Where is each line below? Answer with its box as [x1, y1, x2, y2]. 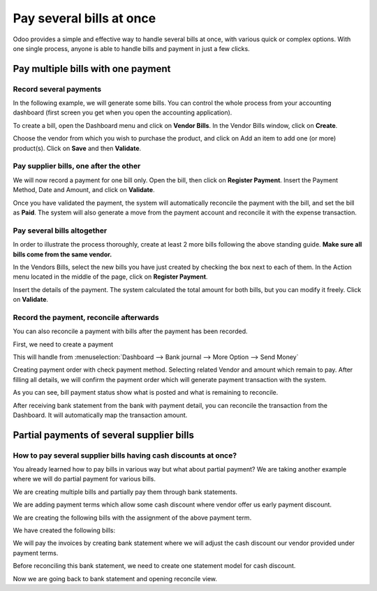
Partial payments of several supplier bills [13, 429, 195, 441]
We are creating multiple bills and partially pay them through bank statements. [13, 488, 237, 496]
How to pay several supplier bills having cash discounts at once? [13, 451, 237, 460]
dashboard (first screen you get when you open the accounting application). [13, 108, 232, 117]
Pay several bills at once [13, 10, 156, 26]
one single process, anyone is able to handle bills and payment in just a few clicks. [13, 44, 251, 52]
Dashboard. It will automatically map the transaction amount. [13, 411, 188, 419]
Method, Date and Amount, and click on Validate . [13, 186, 155, 194]
